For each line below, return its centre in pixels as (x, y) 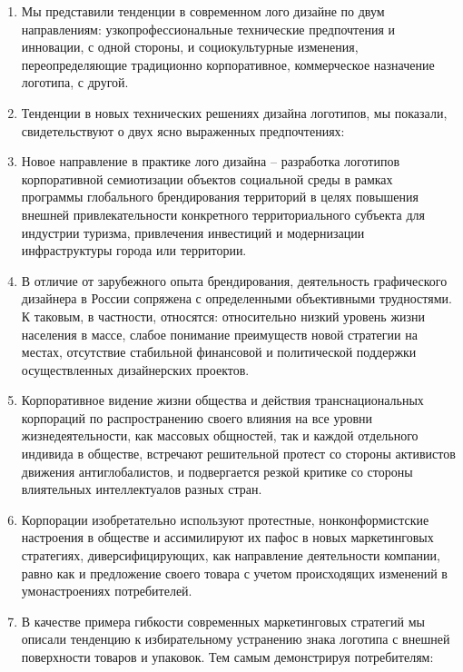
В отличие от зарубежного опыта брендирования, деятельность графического (234, 280)
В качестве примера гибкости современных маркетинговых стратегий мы (223, 621)
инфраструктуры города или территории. (134, 250)
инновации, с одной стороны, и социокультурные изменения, (190, 47)
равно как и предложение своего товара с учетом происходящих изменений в (234, 573)
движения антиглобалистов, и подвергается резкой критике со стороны (217, 471)
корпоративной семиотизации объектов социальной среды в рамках (207, 178)
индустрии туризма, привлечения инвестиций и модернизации (193, 232)
